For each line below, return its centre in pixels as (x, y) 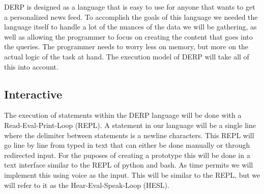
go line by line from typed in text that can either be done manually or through (127, 145)
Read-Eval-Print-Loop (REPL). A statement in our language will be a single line (130, 125)
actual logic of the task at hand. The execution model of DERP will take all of (127, 56)
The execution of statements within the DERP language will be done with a (123, 115)
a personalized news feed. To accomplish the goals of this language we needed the (131, 17)
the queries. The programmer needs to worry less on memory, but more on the (126, 46)
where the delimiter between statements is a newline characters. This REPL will (129, 135)
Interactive (33, 94)
